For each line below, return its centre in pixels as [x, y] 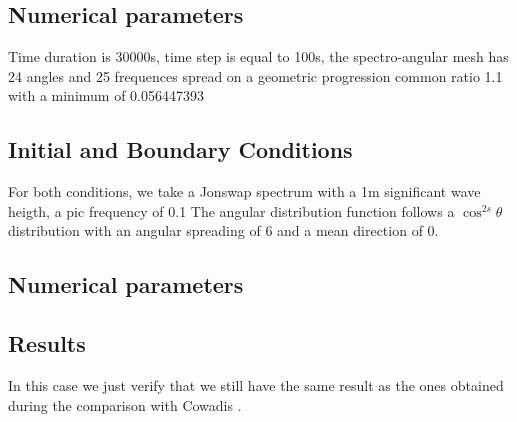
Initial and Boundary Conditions [180, 149]
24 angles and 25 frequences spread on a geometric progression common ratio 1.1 [255, 75]
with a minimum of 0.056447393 [106, 95]
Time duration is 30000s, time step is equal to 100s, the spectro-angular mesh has [258, 56]
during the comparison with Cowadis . [125, 404]
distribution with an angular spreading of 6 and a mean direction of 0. [223, 230]
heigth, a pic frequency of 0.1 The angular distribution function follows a [231, 210]
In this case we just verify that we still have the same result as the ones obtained [256, 384]
